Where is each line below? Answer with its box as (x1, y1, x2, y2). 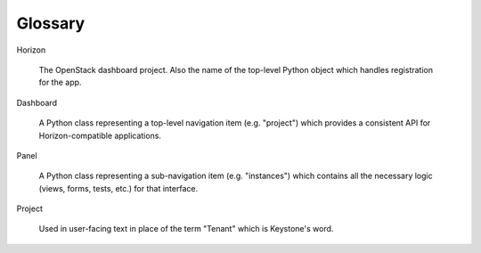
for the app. (38, 77, 82, 88)
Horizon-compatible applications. (38, 130, 162, 141)
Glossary (16, 13, 86, 33)
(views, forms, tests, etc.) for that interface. (38, 183, 199, 193)
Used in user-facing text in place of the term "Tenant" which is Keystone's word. (38, 224, 334, 234)
